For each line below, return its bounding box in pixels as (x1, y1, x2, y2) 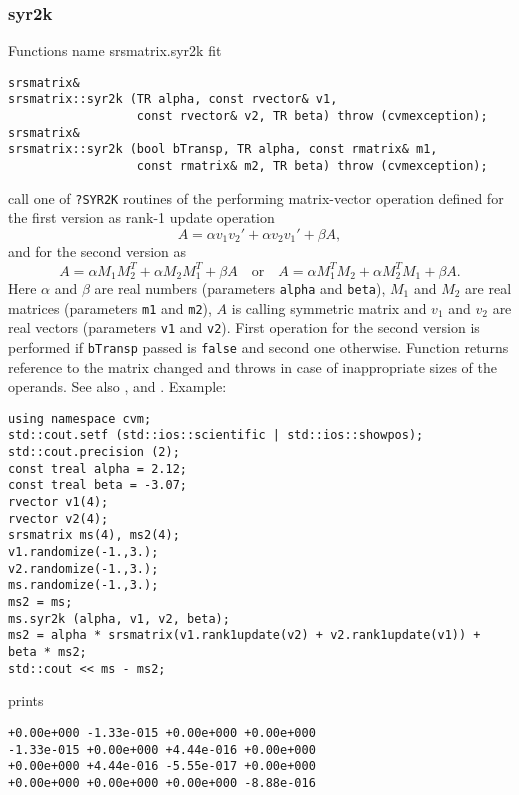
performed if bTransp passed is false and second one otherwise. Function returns (8, 336, 509, 357)
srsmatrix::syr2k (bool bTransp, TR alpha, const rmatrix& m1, (8, 142, 438, 157)
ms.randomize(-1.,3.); (8, 578, 159, 593)
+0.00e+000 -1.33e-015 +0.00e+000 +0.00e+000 (8, 725, 316, 740)
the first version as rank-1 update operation (8, 207, 275, 228)
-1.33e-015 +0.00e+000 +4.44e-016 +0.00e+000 (8, 742, 316, 757)
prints (8, 690, 44, 711)
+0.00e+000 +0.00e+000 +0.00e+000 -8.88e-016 (8, 775, 316, 790)
